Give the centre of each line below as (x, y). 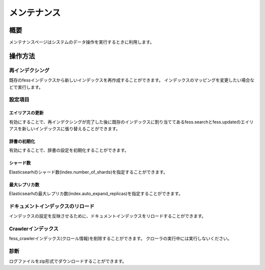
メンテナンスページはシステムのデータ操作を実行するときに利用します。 (82, 42)
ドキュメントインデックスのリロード (52, 206)
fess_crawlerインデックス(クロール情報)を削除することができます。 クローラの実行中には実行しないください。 (120, 239)
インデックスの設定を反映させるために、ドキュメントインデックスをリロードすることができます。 (107, 216)
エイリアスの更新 (26, 113)
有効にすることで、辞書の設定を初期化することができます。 (69, 150)
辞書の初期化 (22, 141)
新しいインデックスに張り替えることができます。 (71, 128)
